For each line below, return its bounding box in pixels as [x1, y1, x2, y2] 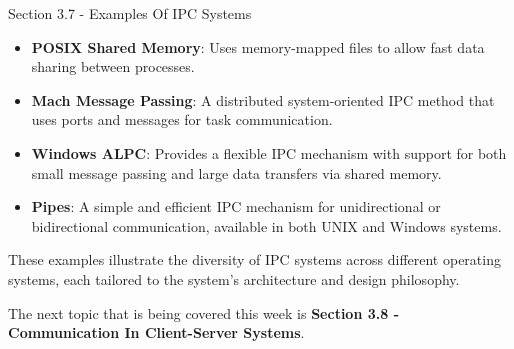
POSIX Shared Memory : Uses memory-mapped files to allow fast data [31, 36, 485, 57]
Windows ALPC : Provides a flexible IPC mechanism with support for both [31, 142, 507, 163]
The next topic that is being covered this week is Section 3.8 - [8, 302, 400, 323]
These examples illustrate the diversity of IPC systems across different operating [8, 249, 501, 270]
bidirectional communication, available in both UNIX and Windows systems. [31, 215, 502, 236]
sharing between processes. [31, 56, 195, 77]
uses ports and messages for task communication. [31, 109, 333, 130]
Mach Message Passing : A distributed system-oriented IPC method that [31, 89, 495, 110]
